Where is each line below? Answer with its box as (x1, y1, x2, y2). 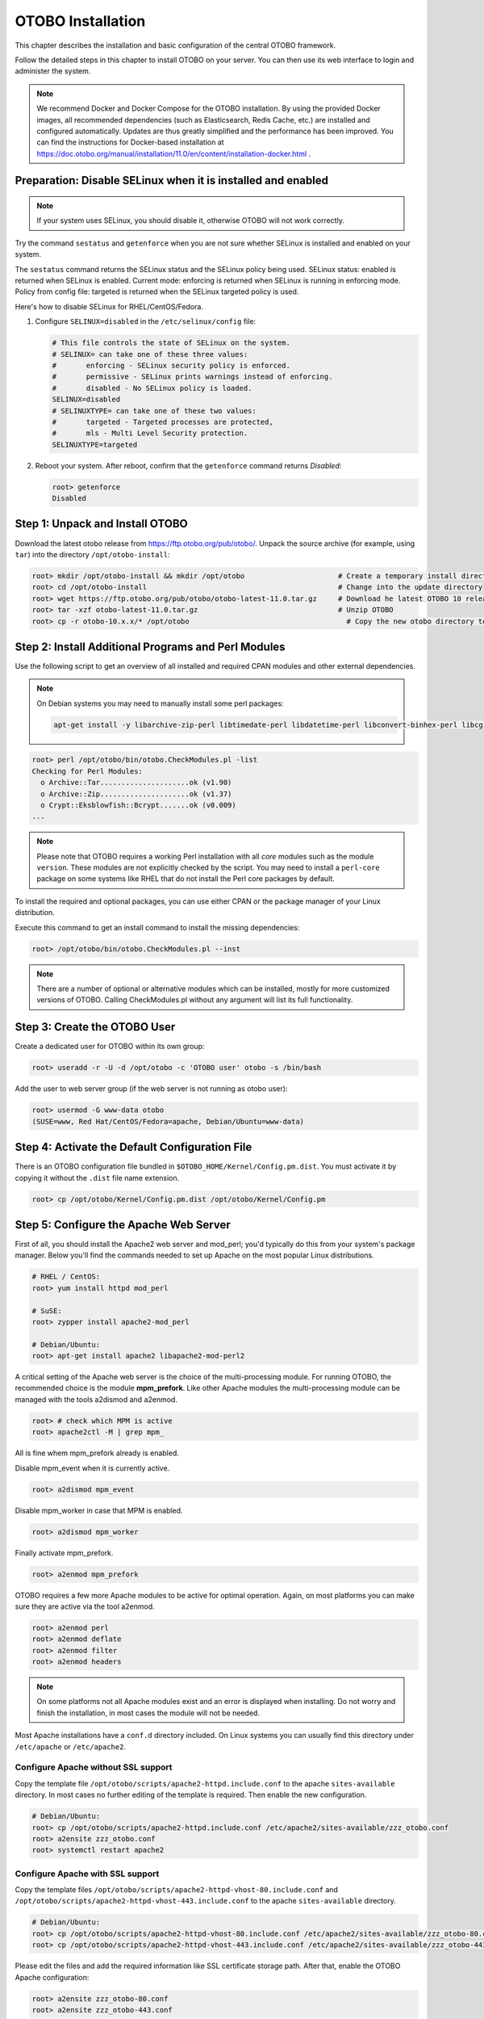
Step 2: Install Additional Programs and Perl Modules (15, 640, 286, 653)
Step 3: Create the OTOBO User (15, 1020, 176, 1034)
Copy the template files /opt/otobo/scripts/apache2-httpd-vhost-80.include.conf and (15, 1885, 339, 1895)
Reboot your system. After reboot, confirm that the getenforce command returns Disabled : (35, 460, 342, 470)
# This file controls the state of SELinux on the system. (52, 338, 290, 347)
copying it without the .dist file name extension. (15, 1173, 180, 1182)
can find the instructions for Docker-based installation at (36, 137, 225, 147)
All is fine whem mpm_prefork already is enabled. (15, 1448, 179, 1458)
